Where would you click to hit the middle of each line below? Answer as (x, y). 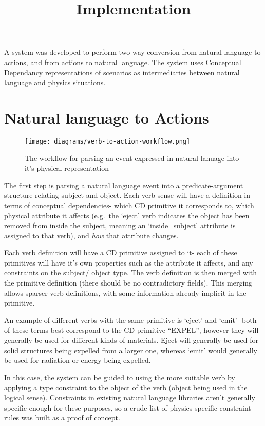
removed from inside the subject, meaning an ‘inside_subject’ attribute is (120, 225)
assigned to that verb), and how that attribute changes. (91, 235)
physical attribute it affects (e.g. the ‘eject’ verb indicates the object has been (127, 215)
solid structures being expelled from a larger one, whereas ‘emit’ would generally (131, 350)
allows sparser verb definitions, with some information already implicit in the (125, 292)
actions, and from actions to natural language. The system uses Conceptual (123, 62)
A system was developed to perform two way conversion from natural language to (132, 52)
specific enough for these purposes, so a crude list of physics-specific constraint (128, 407)
